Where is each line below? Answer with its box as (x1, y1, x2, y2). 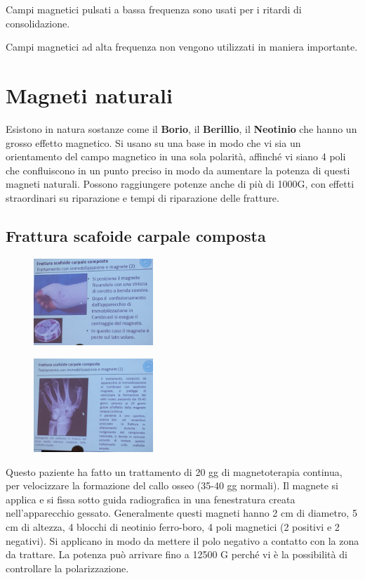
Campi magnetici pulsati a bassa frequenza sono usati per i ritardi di (6, 2, 302, 16)
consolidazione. (6, 15, 70, 30)
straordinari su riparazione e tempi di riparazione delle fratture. (6, 190, 279, 205)
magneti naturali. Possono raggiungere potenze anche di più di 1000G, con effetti (6, 176, 354, 191)
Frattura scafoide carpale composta (6, 224, 266, 246)
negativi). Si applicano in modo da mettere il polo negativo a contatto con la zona (6, 533, 359, 548)
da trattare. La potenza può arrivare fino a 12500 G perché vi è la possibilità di (6, 547, 347, 562)
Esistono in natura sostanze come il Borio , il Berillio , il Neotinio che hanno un (6, 121, 357, 136)
